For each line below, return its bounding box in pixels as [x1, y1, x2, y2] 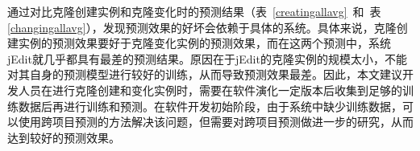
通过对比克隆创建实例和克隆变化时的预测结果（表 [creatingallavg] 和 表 [7, 3, 381, 19]
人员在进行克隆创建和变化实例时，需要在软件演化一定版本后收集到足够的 [18, 81, 402, 98]
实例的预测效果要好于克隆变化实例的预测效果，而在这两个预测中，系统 [18, 35, 391, 51]
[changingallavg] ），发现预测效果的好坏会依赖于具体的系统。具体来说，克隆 [7, 18, 397, 35]
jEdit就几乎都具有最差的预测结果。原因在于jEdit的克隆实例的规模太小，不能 [7, 50, 407, 67]
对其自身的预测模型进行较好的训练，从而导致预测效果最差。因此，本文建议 [7, 66, 402, 83]
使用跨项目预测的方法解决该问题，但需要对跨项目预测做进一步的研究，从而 [18, 113, 414, 130]
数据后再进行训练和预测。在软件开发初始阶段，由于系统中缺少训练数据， [18, 97, 402, 114]
